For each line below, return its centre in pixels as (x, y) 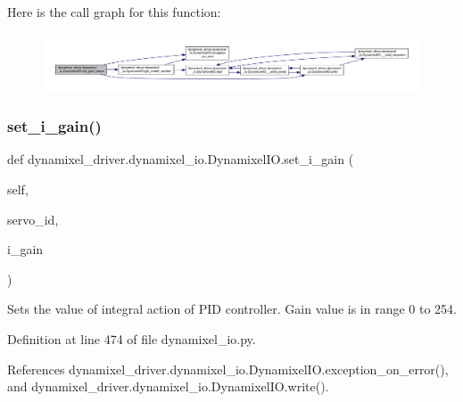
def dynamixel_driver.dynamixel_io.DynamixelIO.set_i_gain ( (181, 159)
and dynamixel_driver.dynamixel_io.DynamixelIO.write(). (168, 386)
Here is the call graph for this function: (114, 12)
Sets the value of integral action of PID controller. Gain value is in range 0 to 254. (232, 309)
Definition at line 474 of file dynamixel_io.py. (132, 338)
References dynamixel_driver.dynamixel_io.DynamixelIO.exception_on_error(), (228, 369)
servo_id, (33, 219)
